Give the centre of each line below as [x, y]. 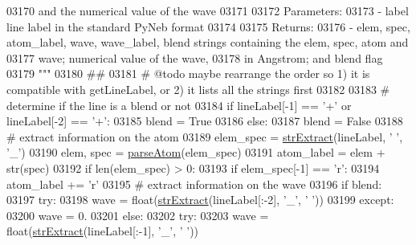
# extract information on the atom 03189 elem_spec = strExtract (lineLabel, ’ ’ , [205, 136]
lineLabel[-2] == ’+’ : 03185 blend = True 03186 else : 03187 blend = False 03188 [205, 121]
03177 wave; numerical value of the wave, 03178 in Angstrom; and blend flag [195, 57]
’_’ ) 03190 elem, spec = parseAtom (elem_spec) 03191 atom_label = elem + [196, 152]
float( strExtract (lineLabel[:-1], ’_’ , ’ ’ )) [103, 231]
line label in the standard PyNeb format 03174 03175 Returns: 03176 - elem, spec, [208, 26]
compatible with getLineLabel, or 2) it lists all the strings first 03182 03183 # [198, 89]
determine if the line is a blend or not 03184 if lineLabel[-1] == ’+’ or [179, 105]
